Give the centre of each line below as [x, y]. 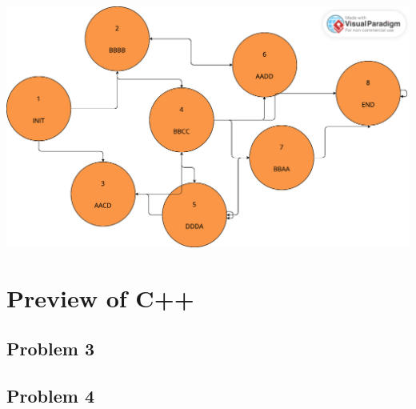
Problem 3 [50, 349]
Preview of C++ [100, 297]
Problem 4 [50, 395]
